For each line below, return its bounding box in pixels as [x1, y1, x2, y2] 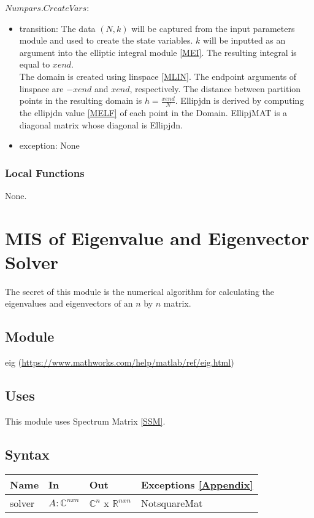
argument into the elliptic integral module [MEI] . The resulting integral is [19, 45, 297, 58]
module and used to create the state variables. [19, 34, 193, 47]
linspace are [19, 82, 64, 95]
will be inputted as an [203, 34, 286, 47]
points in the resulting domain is [19, 94, 142, 107]
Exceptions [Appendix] [141, 477, 253, 492]
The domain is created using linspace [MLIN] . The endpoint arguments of [19, 69, 297, 82]
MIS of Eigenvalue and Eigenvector [5, 225, 310, 250]
